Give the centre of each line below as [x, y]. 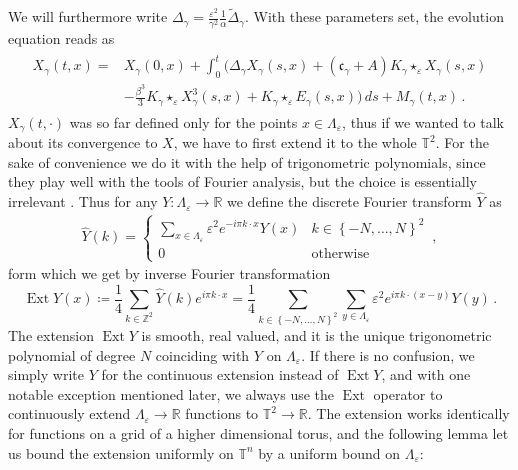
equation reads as [61, 38]
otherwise [340, 253]
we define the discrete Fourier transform [349, 201]
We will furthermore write [88, 16]
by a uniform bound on [329, 452]
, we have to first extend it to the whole [295, 142]
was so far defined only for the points [183, 121]
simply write [46, 374]
